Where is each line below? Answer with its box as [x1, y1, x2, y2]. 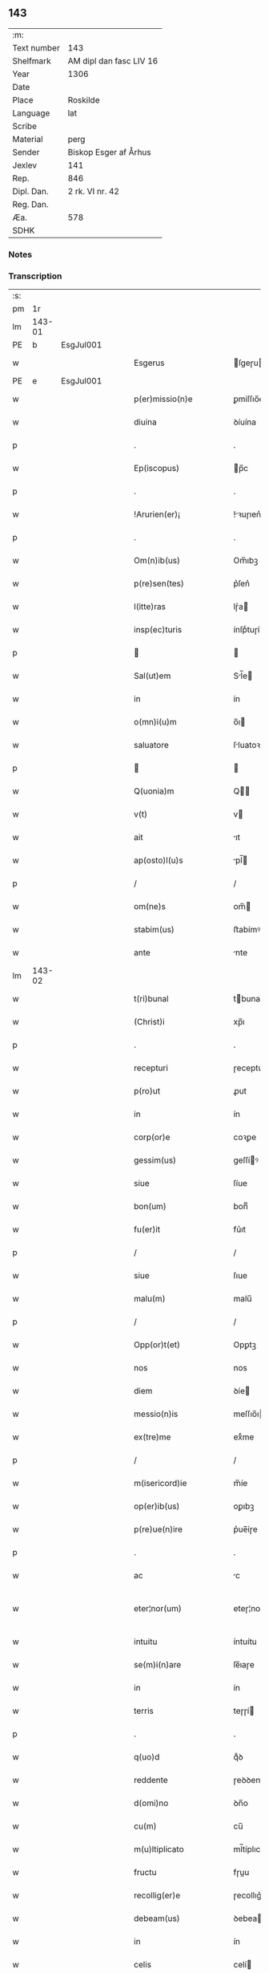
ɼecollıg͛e [233, 1890, 267, 1901]
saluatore [133, 740, 170, 751]
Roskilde [67, 94, 100, 105]
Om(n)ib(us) [133, 555, 181, 566]
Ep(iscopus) [133, 463, 180, 474]
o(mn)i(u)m [133, 717, 178, 728]
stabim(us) [133, 924, 175, 936]
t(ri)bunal [133, 993, 170, 1005]
